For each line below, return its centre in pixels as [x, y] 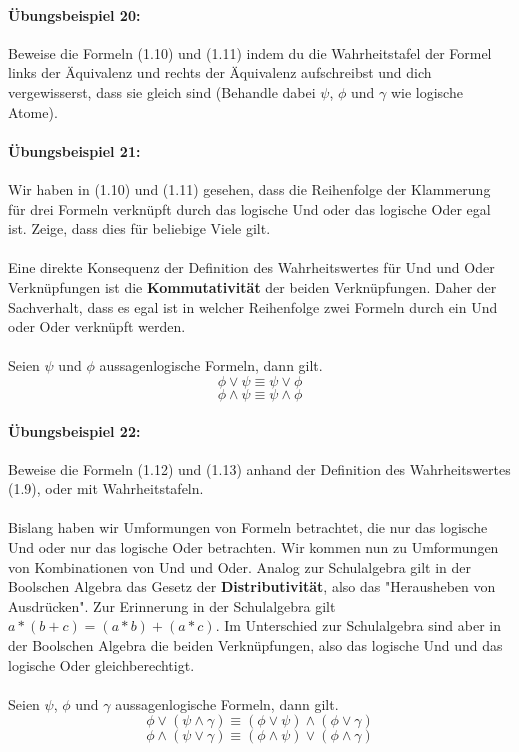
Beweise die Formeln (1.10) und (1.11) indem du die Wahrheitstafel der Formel [250, 52]
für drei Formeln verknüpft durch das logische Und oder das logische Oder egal [249, 208]
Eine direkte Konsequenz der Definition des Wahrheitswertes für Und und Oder [251, 267]
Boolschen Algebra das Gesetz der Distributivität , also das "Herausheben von [252, 586]
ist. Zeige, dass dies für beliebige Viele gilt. [139, 228]
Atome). [33, 111]
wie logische [426, 91]
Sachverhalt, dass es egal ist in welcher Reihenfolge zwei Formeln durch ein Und [253, 306]
